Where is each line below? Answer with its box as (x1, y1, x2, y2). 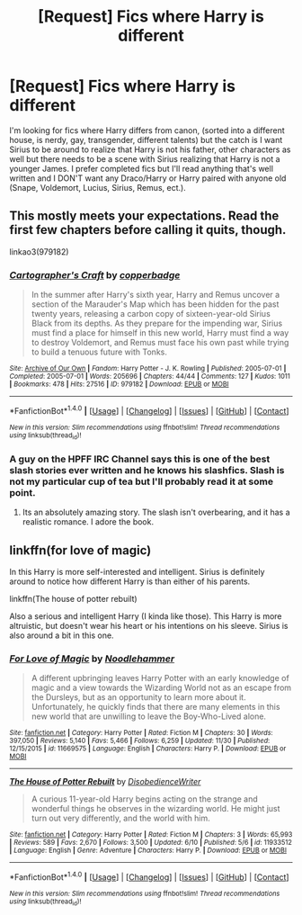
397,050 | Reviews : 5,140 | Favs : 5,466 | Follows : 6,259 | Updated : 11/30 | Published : (9, 736, 271, 746)
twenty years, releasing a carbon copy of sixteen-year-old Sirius (31, 309, 271, 319)
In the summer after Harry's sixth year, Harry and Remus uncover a (31, 290, 280, 301)
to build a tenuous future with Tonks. (31, 346, 168, 357)
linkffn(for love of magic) (9, 543, 152, 558)
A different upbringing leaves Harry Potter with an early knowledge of (31, 673, 289, 684)
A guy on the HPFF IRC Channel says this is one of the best (9, 453, 271, 465)
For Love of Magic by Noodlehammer (9, 652, 175, 665)
